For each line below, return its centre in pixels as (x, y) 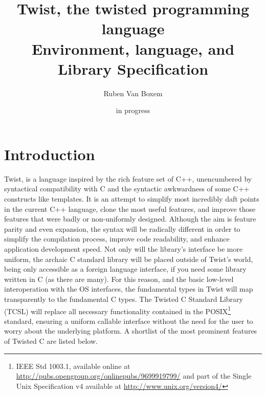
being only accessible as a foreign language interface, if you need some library (125, 269)
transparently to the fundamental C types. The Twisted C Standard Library (124, 299)
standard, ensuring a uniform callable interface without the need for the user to (129, 321)
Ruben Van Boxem (133, 93)
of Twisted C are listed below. (51, 341)
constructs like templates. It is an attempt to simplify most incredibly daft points (132, 199)
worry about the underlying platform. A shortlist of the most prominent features (131, 331)
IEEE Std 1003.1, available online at (73, 366)
